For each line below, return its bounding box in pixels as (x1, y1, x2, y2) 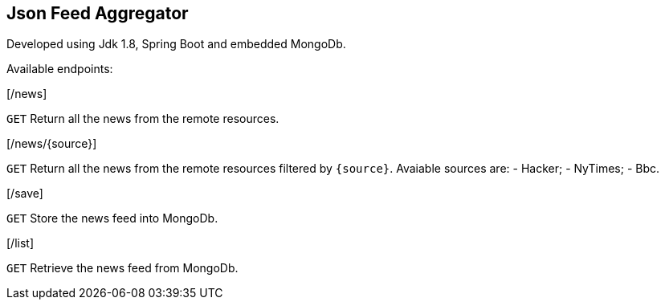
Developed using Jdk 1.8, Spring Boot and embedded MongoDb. (6, 37, 346, 51)
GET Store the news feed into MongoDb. (6, 211, 218, 226)
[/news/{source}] (6, 137, 97, 151)
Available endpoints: (6, 62, 113, 76)
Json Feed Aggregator (6, 3, 189, 23)
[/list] (6, 236, 35, 251)
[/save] (6, 186, 43, 201)
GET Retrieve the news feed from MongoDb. (6, 261, 239, 275)
